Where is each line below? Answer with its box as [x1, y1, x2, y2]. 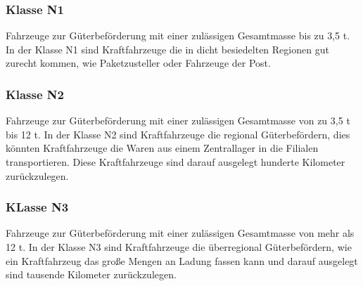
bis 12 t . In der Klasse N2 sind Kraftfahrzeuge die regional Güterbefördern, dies [6, 126, 350, 141]
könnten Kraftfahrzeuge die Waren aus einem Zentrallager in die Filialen [6, 141, 319, 155]
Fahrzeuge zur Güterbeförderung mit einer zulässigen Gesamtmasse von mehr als [6, 226, 355, 240]
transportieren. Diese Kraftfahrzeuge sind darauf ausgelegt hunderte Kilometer [6, 155, 345, 169]
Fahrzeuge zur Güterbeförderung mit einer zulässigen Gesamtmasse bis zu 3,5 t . [6, 28, 350, 43]
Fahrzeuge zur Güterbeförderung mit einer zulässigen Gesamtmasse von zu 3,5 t [6, 113, 350, 128]
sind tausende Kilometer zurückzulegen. [6, 267, 177, 282]
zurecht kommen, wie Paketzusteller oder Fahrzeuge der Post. [6, 56, 271, 70]
